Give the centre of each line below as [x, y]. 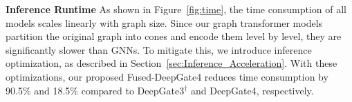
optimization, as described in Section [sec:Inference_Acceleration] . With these [172, 63]
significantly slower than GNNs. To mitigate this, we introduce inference [159, 49]
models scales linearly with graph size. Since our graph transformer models [164, 22]
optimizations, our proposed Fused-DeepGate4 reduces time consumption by [167, 76]
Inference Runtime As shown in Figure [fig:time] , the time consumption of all [176, 9]
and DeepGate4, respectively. [252, 90]
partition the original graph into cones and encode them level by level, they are [174, 36]
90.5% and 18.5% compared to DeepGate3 [95, 90]
